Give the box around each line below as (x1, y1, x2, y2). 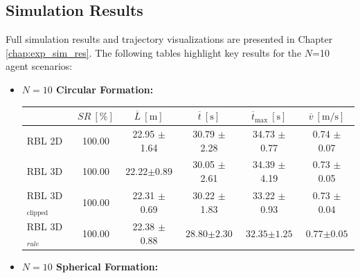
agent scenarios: (6, 59, 73, 73)
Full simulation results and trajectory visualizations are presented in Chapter (6, 32, 333, 46)
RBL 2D (26, 133, 63, 147)
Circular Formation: (56, 82, 154, 96)
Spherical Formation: (56, 259, 159, 273)
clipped (26, 209, 48, 216)
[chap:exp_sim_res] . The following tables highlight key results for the (6, 45, 302, 59)
